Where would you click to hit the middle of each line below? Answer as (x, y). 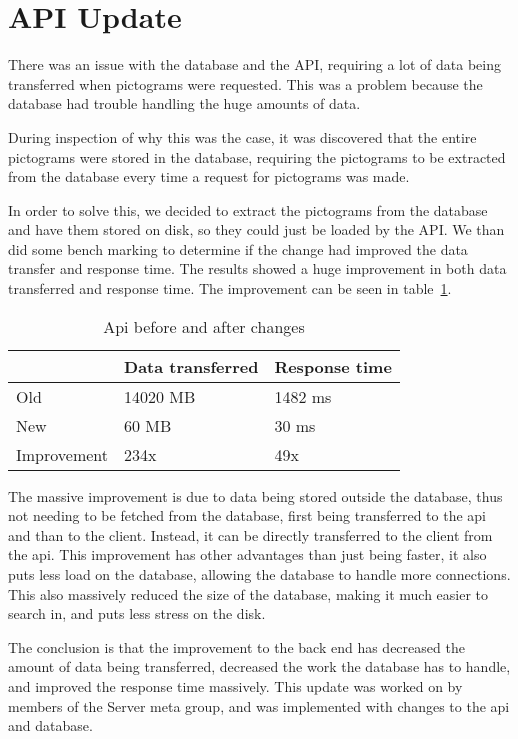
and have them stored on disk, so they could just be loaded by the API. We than (256, 229)
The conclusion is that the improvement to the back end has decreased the (236, 646)
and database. (50, 725)
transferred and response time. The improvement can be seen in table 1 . (230, 288)
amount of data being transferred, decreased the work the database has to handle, (259, 666)
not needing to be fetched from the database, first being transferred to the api (247, 515)
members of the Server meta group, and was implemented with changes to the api (259, 705)
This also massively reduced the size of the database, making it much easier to (248, 593)
